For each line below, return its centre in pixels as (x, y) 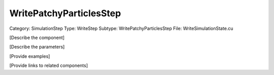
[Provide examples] (30, 56)
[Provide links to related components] (49, 65)
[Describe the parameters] (37, 47)
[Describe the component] (37, 37)
